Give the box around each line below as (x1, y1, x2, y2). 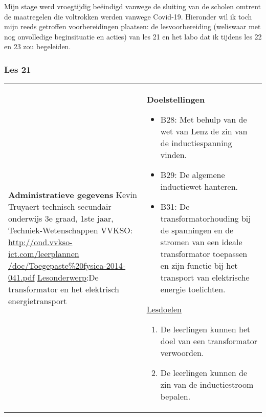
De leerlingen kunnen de (160, 367, 248, 379)
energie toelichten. (160, 283, 226, 295)
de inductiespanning (160, 137, 232, 149)
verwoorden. (160, 347, 204, 359)
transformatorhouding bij (160, 212, 251, 225)
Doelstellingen (146, 93, 205, 106)
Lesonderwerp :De (37, 271, 99, 284)
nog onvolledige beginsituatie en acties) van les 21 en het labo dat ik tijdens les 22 (4, 31, 262, 42)
